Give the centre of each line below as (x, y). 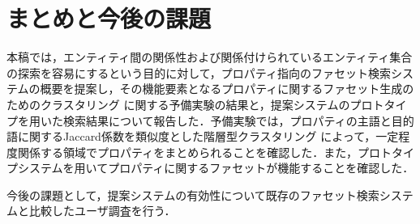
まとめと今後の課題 (109, 18)
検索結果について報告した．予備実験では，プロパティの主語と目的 (238, 120)
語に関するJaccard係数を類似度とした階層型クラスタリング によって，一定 (203, 136)
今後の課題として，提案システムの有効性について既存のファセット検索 (193, 194)
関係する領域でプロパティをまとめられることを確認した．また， (187, 152)
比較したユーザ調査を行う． (102, 211)
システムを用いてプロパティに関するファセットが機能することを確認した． (216, 168)
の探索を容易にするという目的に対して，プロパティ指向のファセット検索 (199, 72)
